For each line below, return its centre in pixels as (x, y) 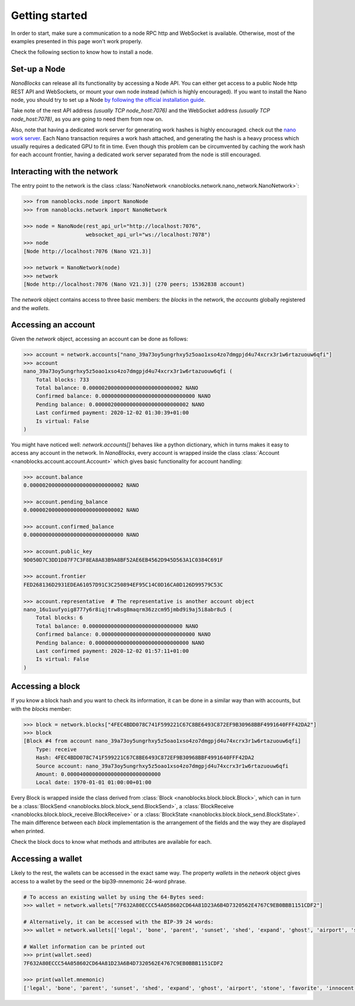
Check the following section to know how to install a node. (82, 52)
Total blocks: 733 (62, 380)
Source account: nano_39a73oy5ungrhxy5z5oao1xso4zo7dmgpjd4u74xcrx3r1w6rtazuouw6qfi (162, 766)
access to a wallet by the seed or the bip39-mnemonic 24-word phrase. (99, 881)
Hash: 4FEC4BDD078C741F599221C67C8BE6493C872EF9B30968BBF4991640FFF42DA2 (145, 758)
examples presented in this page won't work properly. (77, 41)
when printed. (28, 831)
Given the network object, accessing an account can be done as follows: (100, 339)
